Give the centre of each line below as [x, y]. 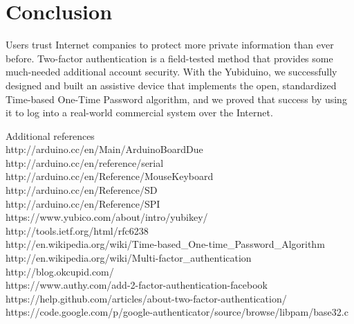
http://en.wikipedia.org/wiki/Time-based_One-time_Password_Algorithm [165, 244]
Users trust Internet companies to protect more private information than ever [170, 45]
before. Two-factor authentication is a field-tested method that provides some [169, 58]
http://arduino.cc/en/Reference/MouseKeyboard [110, 176]
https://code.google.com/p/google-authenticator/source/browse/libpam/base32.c [177, 312]
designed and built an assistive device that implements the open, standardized [171, 85]
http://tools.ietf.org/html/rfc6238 [77, 230]
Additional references [50, 135]
